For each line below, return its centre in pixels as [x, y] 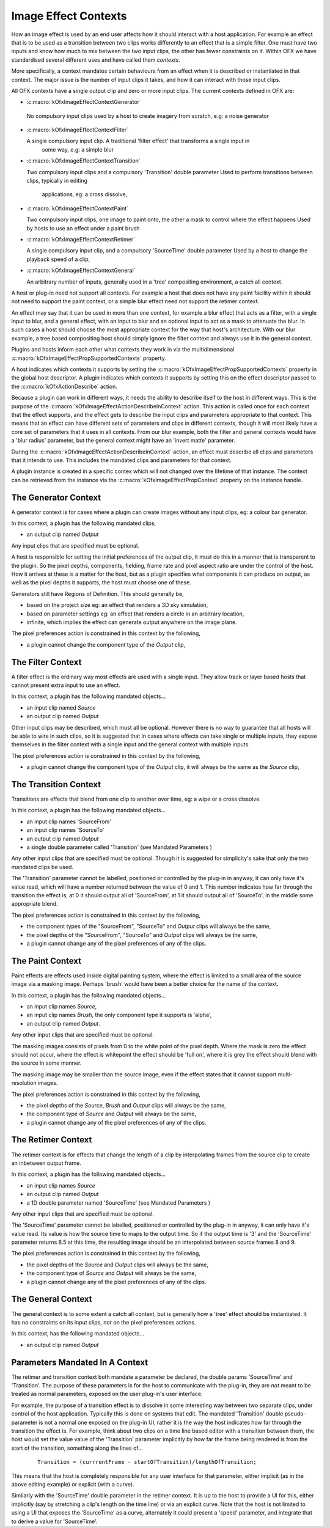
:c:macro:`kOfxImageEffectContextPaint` [77, 208]
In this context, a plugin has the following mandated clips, [84, 523]
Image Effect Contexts [69, 16]
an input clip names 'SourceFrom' [69, 821]
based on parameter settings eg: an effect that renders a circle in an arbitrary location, [135, 614]
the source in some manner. [46, 1063]
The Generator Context [56, 497]
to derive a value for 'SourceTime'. [54, 1521]
